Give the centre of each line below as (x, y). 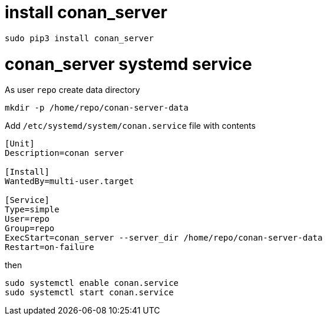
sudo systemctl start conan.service (89, 293)
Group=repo (30, 229)
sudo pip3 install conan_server (79, 38)
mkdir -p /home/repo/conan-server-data (97, 108)
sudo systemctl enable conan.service (92, 283)
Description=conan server (65, 153)
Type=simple (32, 210)
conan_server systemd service (128, 64)
